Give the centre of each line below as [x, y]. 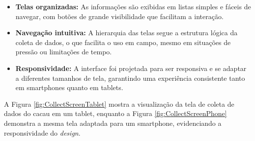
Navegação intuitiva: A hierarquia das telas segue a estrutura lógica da [127, 33]
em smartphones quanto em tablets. [69, 87]
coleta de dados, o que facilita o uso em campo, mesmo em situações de [123, 42]
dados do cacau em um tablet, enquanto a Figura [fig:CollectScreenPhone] [115, 113]
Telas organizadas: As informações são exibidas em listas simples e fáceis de [133, 6]
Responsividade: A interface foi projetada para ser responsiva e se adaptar [131, 68]
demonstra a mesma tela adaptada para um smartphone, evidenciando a [113, 123]
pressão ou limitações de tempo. [64, 52]
